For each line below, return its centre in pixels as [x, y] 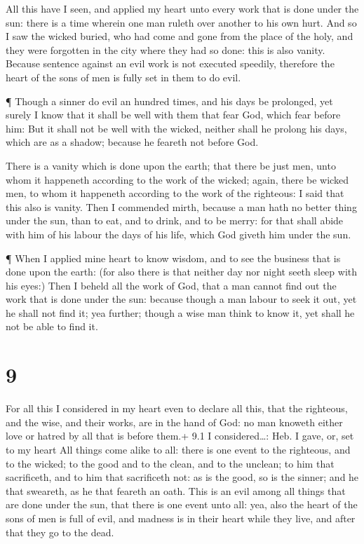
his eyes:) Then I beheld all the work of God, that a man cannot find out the [171, 285]
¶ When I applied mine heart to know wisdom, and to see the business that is [173, 258]
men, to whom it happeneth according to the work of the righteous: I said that [175, 193]
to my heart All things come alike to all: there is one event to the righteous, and [178, 449]
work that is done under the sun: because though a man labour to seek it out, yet [181, 299]
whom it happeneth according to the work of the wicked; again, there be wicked [177, 179]
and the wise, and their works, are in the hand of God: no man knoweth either [174, 422]
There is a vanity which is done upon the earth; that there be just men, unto [171, 165]
